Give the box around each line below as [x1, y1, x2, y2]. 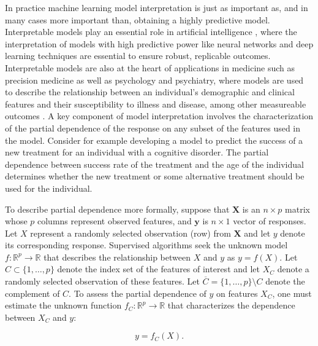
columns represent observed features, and [37, 214, 192, 227]
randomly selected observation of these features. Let [5, 275, 200, 288]
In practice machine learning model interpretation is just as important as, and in [5, 1, 308, 14]
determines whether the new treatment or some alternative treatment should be [5, 170, 305, 183]
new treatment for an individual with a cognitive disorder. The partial [5, 146, 269, 159]
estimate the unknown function [5, 299, 122, 312]
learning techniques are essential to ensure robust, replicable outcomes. [5, 49, 271, 62]
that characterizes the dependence [167, 299, 295, 312]
